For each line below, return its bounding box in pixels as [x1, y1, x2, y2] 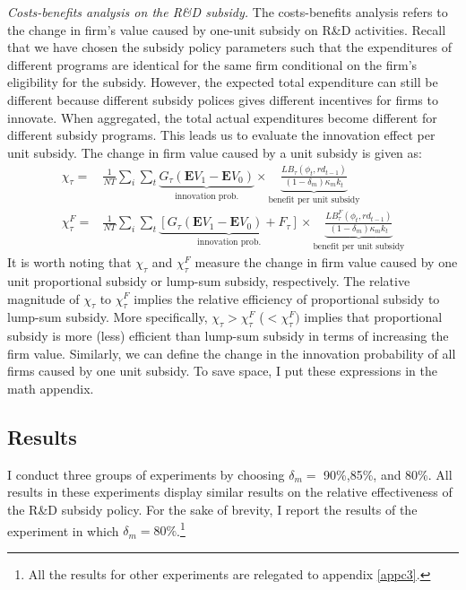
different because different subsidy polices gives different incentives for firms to [7, 90, 438, 108]
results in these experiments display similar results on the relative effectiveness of [7, 482, 453, 501]
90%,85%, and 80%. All [324, 464, 453, 483]
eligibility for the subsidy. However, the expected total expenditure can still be [7, 73, 438, 91]
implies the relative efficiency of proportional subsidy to [134, 289, 440, 308]
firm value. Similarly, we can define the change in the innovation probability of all [7, 343, 456, 362]
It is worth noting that [7, 253, 132, 272]
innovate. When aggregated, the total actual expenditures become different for [7, 108, 437, 126]
